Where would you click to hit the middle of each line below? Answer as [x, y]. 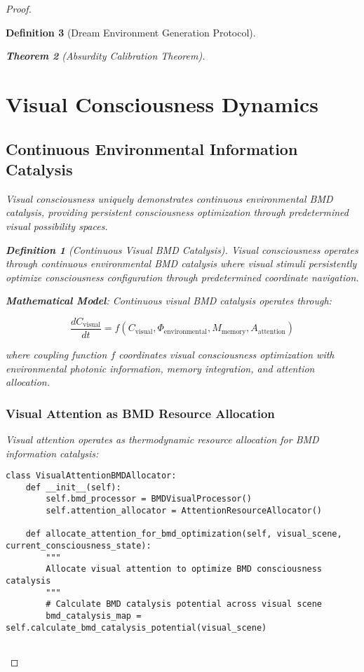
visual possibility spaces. [57, 226]
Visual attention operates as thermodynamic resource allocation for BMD [162, 439]
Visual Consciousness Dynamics [162, 103]
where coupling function [56, 354]
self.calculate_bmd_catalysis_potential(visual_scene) [136, 627]
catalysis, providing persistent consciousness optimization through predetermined [177, 212]
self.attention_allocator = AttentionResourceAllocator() [184, 511]
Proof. [19, 8]
